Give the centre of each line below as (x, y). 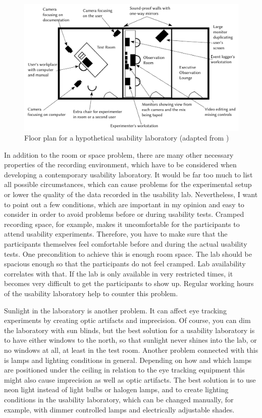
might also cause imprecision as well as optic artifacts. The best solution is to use (130, 379)
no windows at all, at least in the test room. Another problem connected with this (131, 350)
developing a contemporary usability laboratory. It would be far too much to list (128, 174)
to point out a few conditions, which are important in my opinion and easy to (124, 204)
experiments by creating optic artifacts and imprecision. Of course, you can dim (127, 320)
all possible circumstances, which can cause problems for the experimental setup (128, 184)
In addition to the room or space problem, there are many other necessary (119, 154)
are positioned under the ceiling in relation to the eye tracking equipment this (124, 370)
